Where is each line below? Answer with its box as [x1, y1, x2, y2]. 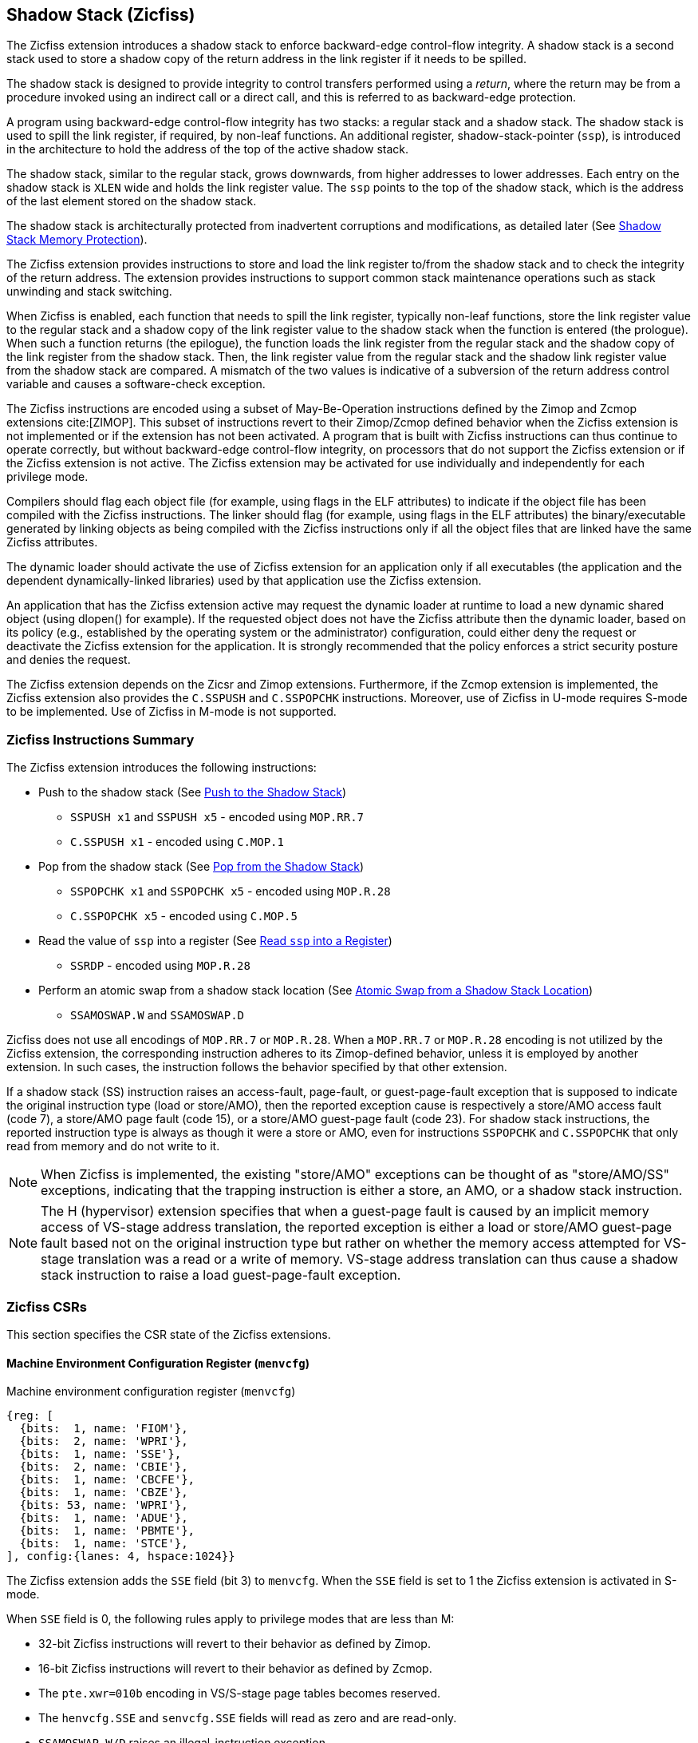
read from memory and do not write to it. [6, 1139, 220, 1153]
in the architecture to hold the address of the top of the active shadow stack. [6, 142, 409, 157]
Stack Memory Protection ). [6, 232, 148, 247]
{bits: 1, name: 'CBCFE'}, [19, 1473, 195, 1487]
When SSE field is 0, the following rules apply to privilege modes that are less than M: [6, 1612, 455, 1626]
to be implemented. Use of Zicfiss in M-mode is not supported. [6, 705, 337, 719]
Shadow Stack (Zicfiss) [6, 5, 195, 25]
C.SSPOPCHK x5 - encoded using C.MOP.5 [70, 909, 298, 923]
